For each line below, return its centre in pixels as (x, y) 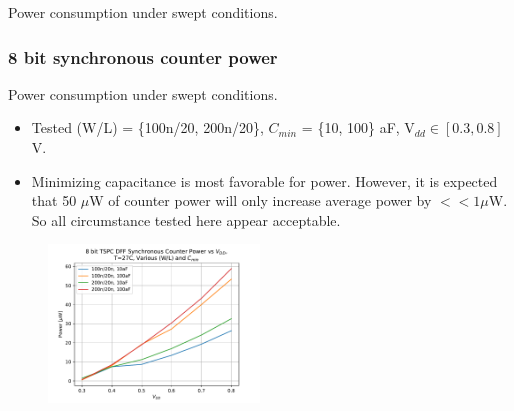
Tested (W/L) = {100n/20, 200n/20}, (147, 127)
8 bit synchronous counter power (143, 56)
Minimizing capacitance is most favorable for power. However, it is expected (264, 180)
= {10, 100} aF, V (358, 127)
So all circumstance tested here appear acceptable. (186, 219)
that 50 (54, 200)
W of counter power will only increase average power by (260, 200)
